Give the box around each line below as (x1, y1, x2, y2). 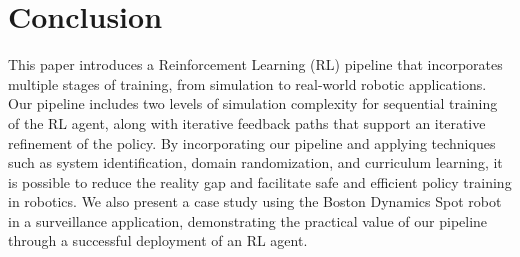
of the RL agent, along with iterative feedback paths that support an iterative (8, 112, 486, 133)
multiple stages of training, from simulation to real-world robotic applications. (8, 73, 487, 94)
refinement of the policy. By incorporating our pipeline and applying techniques (8, 132, 496, 153)
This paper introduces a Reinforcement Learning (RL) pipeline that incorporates (8, 54, 503, 75)
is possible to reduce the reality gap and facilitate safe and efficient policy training (8, 171, 512, 192)
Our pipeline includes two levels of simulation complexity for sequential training (8, 93, 498, 114)
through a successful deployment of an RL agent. (8, 230, 308, 251)
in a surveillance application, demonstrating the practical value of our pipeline (8, 210, 488, 231)
